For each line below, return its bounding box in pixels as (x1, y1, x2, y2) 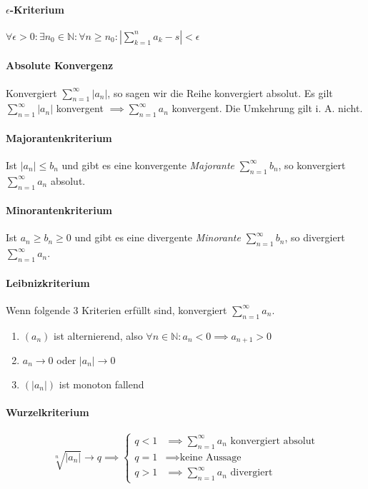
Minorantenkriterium (6, 203, 112, 218)
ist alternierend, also (54, 328, 143, 343)
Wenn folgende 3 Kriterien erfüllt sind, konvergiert (6, 302, 227, 317)
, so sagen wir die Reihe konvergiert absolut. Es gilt (107, 85, 333, 100)
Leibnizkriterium (6, 275, 90, 290)
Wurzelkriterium (6, 404, 89, 419)
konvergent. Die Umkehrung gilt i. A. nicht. (171, 101, 363, 116)
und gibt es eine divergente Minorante (74, 230, 241, 245)
